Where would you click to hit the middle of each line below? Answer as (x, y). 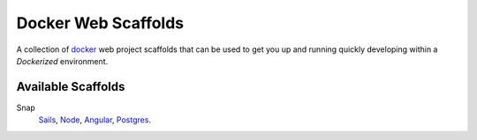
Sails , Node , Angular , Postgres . (95, 120)
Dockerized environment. (62, 61)
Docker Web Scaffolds (100, 23)
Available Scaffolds (71, 87)
